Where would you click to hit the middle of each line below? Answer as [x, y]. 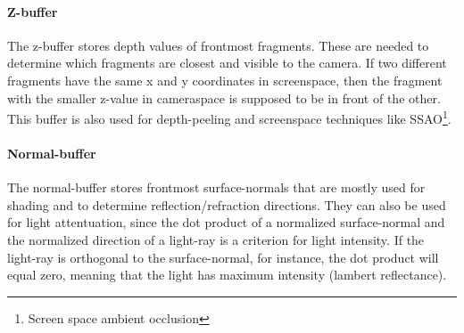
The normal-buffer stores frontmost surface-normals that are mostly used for [216, 187]
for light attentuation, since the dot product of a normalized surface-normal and [226, 222]
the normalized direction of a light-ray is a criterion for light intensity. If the [216, 240]
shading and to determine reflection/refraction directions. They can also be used [227, 204]
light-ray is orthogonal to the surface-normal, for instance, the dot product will [223, 257]
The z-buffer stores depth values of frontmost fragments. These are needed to [218, 45]
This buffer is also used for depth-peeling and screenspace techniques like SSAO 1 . [229, 117]
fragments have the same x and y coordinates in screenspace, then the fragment [225, 80]
